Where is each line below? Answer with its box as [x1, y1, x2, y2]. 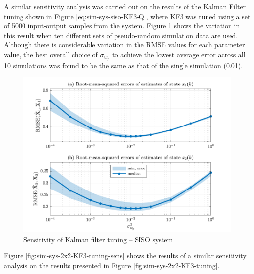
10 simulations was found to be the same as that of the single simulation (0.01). [4, 60, 243, 70]
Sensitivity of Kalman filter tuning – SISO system [23, 234, 173, 244]
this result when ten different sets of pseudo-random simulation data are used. [4, 30, 238, 40]
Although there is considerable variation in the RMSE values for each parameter [4, 40, 245, 50]
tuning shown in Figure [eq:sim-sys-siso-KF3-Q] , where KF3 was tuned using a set [4, 11, 251, 21]
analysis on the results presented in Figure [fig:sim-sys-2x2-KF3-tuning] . [4, 260, 220, 270]
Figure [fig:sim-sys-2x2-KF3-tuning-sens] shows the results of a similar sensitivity [4, 251, 247, 261]
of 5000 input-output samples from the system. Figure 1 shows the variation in [4, 21, 240, 31]
